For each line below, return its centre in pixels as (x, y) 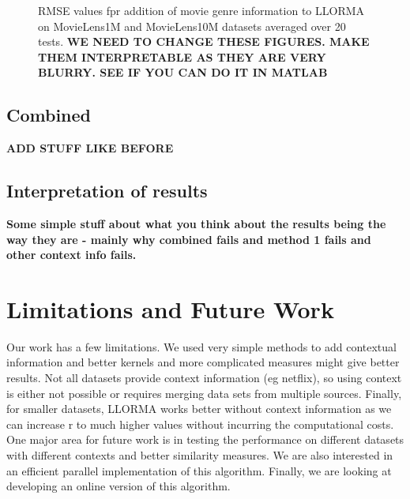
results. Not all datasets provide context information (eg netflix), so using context (204, 378)
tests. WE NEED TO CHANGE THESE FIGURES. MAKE (204, 41)
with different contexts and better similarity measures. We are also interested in (200, 455)
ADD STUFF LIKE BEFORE (90, 148)
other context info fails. (71, 255)
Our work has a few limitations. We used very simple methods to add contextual (201, 346)
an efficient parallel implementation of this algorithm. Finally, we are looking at (199, 470)
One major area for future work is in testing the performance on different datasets (205, 439)
